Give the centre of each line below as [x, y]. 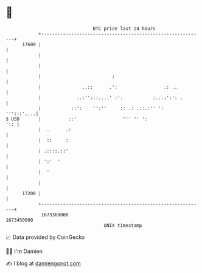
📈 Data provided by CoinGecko [45, 237]
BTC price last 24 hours [124, 29]
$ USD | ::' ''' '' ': [77, 119]
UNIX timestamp [123, 225]
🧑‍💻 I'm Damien [24, 251]
